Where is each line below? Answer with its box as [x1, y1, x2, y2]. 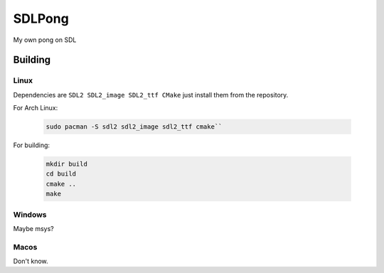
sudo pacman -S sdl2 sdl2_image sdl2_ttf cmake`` [46, 123, 223, 131]
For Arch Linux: [13, 104, 58, 112]
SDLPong [13, 11, 69, 26]
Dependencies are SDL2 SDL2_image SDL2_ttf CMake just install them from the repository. [13, 90, 289, 99]
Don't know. [13, 257, 49, 266]
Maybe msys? [13, 224, 54, 232]
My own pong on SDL [13, 36, 77, 44]
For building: [13, 141, 50, 149]
